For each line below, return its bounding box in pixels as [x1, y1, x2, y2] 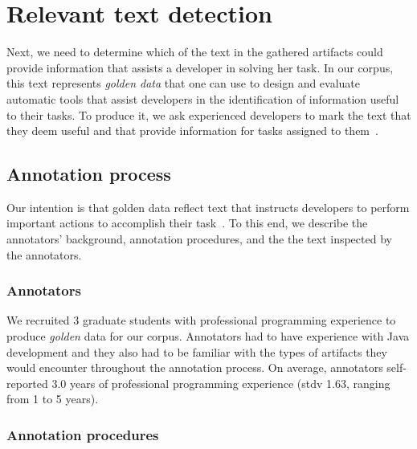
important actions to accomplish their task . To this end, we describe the [6, 214, 368, 231]
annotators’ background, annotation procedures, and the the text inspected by [6, 231, 392, 247]
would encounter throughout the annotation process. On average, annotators [6, 359, 383, 376]
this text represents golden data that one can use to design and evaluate [6, 75, 361, 92]
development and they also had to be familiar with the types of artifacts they [6, 343, 387, 360]
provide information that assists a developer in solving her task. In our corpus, [6, 59, 394, 76]
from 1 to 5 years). [6, 390, 99, 407]
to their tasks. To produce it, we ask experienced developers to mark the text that [6, 106, 411, 123]
